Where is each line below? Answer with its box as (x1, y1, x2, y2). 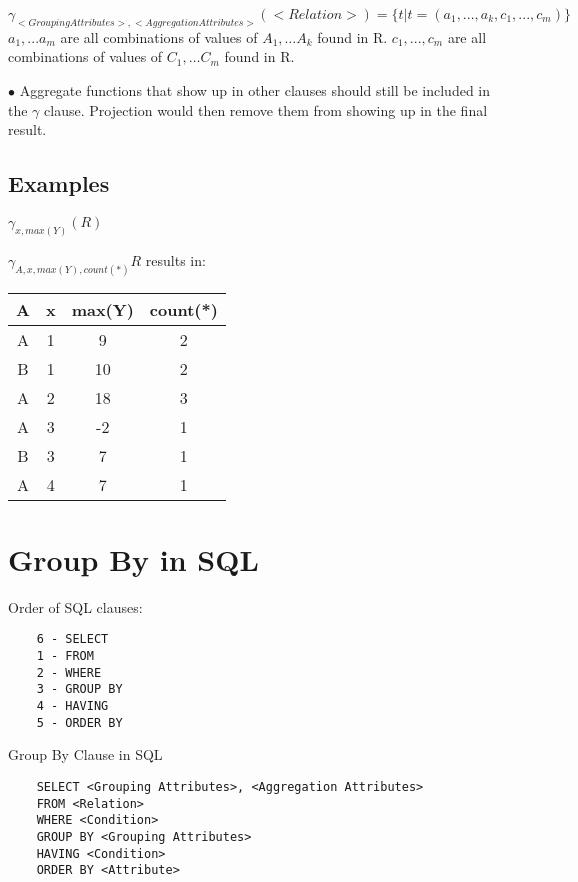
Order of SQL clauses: (8, 596, 143, 617)
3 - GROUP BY (36, 682, 123, 697)
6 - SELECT (36, 632, 109, 647)
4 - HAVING (36, 699, 109, 714)
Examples (8, 168, 110, 199)
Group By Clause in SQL (8, 744, 163, 765)
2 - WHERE (36, 665, 102, 680)
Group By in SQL (8, 538, 259, 579)
